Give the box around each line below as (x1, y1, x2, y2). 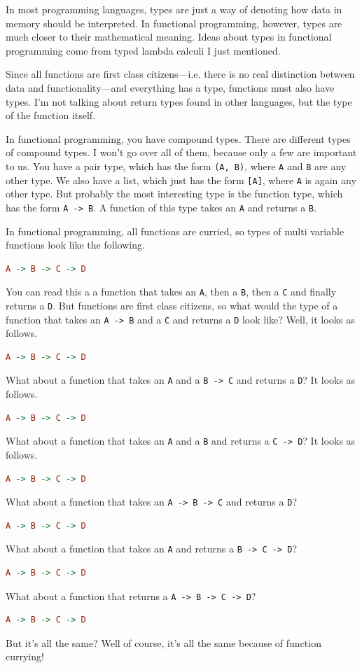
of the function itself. (6, 108, 96, 123)
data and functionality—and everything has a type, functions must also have (6, 80, 335, 95)
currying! (6, 649, 44, 664)
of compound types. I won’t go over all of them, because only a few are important (6, 145, 357, 160)
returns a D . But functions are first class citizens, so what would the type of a (6, 298, 338, 312)
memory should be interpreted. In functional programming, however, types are (6, 15, 342, 30)
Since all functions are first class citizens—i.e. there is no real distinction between (6, 67, 355, 81)
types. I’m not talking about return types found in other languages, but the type (6, 94, 352, 109)
